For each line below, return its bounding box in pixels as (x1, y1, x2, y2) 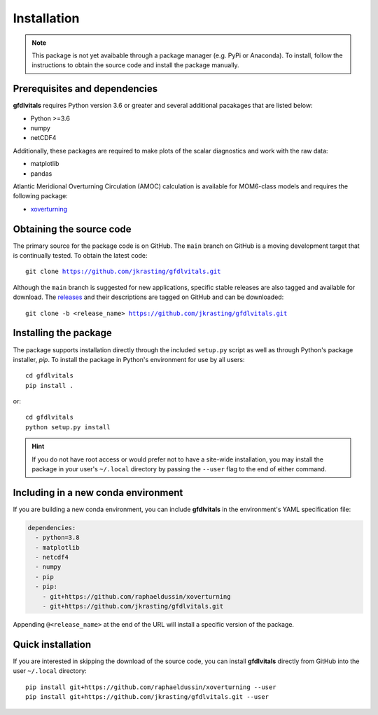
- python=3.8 (35, 534, 80, 542)
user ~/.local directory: (13, 667, 87, 675)
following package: (13, 192, 68, 200)
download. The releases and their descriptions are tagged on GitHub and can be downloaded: (13, 293, 284, 301)
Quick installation (13, 638, 92, 651)
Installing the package (13, 327, 112, 339)
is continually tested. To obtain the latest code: (13, 251, 148, 260)
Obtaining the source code (13, 223, 132, 235)
